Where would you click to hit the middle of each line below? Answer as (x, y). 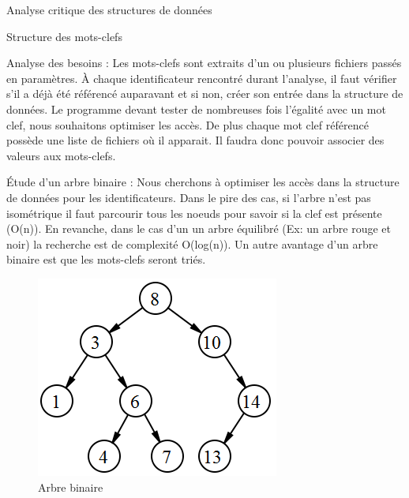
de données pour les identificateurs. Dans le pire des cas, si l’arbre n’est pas (189, 197)
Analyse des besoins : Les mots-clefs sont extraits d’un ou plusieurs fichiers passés (204, 63)
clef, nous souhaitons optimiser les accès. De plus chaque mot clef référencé (188, 124)
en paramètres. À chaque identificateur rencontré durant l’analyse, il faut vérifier (202, 78)
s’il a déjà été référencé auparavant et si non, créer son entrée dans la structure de (205, 94)
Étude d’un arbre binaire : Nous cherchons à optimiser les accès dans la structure (203, 182)
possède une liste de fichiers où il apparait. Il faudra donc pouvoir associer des (195, 140)
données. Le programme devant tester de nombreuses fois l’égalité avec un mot (196, 109)
